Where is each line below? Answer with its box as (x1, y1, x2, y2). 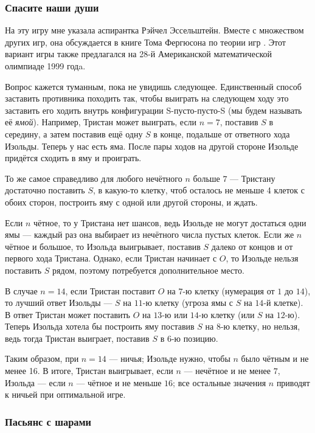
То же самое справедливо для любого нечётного (5, 171, 182, 184)
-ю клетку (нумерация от (182, 284, 275, 297)
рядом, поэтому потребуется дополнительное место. (52, 263, 244, 276)
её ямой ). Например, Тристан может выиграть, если (5, 116, 197, 128)
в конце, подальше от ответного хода (153, 127, 290, 140)
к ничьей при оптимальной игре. (5, 388, 126, 401)
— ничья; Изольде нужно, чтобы (109, 352, 230, 365)
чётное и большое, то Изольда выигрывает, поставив (5, 240, 201, 252)
